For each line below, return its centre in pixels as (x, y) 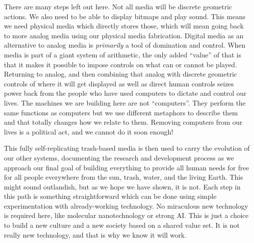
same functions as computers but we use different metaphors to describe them (121, 112)
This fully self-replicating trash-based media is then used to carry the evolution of (127, 148)
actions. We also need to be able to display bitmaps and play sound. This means (125, 16)
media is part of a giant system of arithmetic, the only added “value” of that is (123, 54)
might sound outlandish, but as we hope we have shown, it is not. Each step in (122, 186)
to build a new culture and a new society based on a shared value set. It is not (122, 225)
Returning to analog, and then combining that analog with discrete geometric (121, 74)
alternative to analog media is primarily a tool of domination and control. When (125, 45)
